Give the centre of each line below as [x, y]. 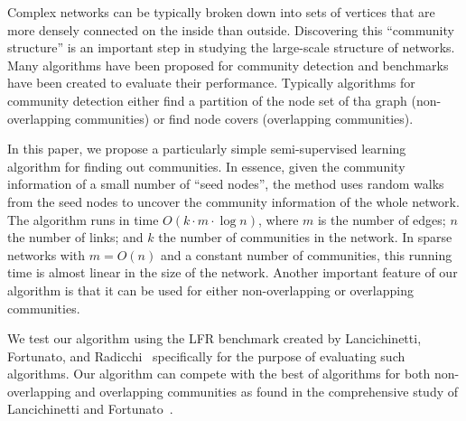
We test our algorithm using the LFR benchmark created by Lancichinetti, [214, 338]
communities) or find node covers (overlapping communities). [244, 118]
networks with [47, 254]
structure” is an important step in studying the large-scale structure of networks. [231, 47]
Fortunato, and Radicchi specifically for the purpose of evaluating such [206, 356]
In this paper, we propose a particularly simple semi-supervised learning [207, 149]
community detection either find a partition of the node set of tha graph [207, 100]
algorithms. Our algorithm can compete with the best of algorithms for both [219, 374]
